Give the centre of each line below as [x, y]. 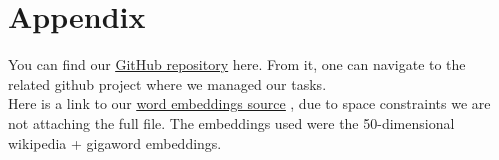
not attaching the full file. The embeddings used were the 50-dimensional [231, 122]
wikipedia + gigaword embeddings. [115, 142]
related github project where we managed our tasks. [167, 83]
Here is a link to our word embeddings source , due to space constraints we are [249, 103]
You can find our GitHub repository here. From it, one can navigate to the [237, 64]
